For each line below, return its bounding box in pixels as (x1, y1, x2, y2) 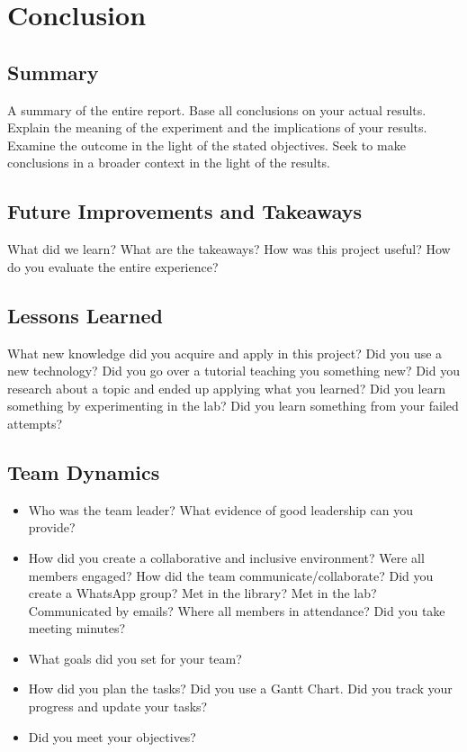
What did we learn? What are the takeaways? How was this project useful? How (7, 240, 451, 258)
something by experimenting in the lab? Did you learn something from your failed (7, 396, 459, 415)
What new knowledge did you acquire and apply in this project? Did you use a (7, 343, 443, 362)
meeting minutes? (28, 619, 126, 638)
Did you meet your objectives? (28, 727, 196, 746)
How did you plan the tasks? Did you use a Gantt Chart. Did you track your (28, 679, 453, 698)
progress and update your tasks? (28, 697, 208, 716)
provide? (28, 518, 76, 537)
